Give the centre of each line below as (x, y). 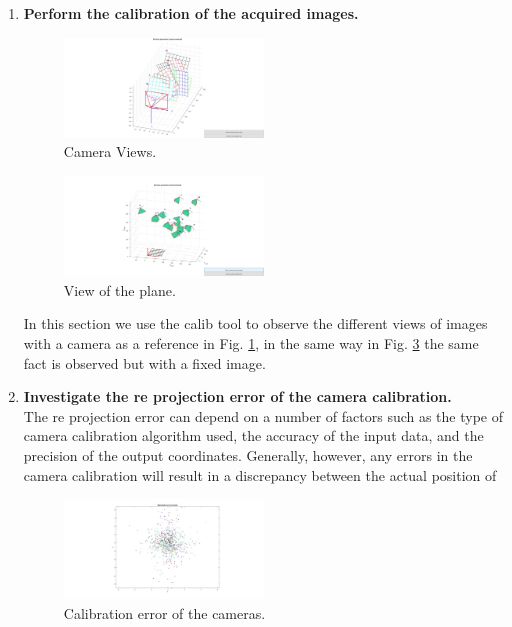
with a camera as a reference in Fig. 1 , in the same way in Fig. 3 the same (251, 343)
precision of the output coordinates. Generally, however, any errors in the (248, 455)
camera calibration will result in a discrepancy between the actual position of (260, 474)
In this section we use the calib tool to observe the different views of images (255, 323)
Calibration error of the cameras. (164, 613)
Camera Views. (110, 151)
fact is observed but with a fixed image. (144, 362)
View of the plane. (119, 289)
